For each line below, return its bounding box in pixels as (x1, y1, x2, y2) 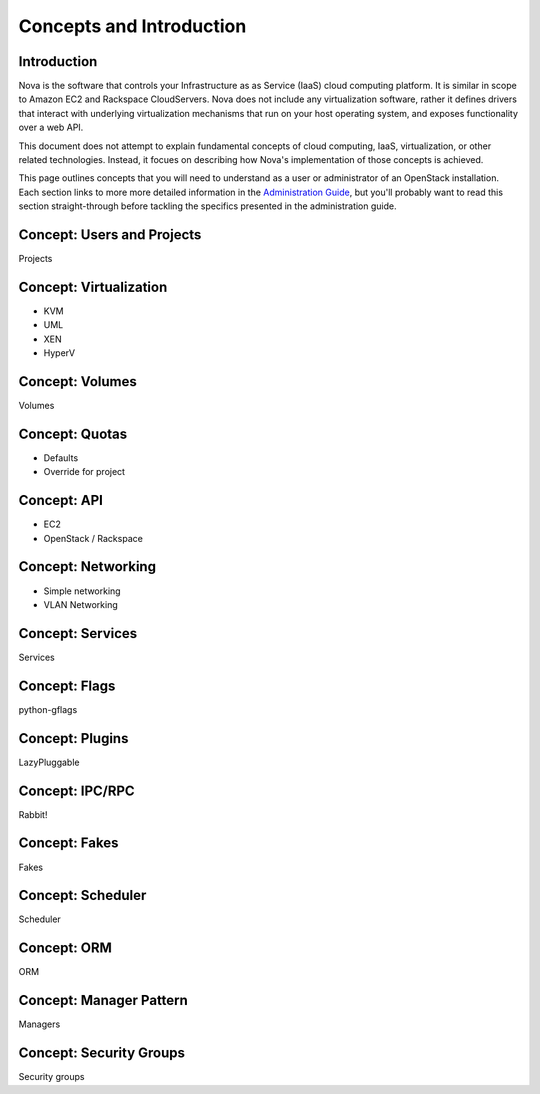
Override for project (43, 466, 125, 478)
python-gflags (18, 703, 78, 715)
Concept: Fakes (18, 835, 119, 852)
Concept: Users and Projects (18, 226, 202, 243)
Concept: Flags (18, 677, 116, 694)
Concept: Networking (18, 558, 157, 575)
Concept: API (18, 492, 104, 509)
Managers (18, 1018, 61, 1030)
